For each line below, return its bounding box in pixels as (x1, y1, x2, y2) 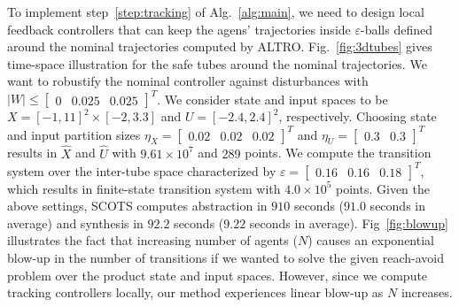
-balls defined (360, 19, 432, 38)
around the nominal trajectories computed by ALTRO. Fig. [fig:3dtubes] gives (7, 37, 432, 56)
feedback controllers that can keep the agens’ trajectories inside (7, 19, 351, 38)
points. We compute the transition (245, 143, 432, 162)
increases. (401, 283, 453, 302)
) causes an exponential (307, 231, 434, 249)
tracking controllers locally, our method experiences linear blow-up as (7, 283, 384, 302)
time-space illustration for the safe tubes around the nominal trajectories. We (7, 54, 427, 73)
